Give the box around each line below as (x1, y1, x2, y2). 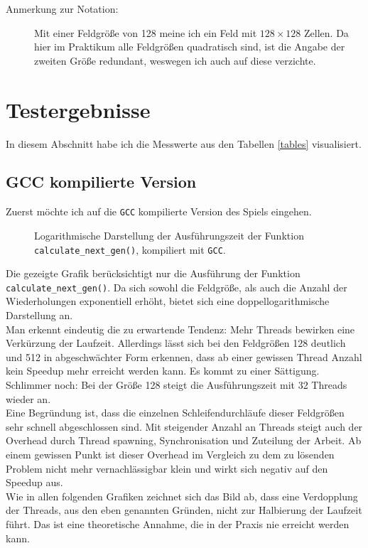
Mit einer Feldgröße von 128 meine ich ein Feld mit (34, 25, 257, 40)
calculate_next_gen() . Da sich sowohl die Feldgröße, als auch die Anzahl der (6, 279, 347, 294)
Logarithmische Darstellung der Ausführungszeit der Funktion (34, 227, 304, 242)
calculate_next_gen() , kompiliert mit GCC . (34, 242, 226, 257)
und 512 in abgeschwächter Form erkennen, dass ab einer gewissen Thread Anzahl (6, 349, 362, 364)
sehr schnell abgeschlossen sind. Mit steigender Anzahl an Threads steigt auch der (6, 419, 363, 434)
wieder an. (6, 391, 51, 406)
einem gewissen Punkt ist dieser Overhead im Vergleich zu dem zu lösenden (6, 446, 335, 461)
